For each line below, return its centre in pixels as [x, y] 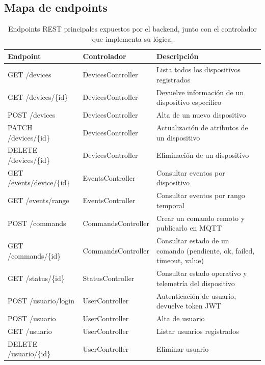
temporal [170, 205]
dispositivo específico [189, 102]
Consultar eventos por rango [201, 195]
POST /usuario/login [41, 301]
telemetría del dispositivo [195, 283]
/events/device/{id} [39, 183]
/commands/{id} [34, 255]
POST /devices [32, 115]
